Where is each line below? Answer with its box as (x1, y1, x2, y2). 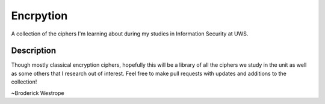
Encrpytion (11, 9, 68, 22)
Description (11, 46, 57, 56)
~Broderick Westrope (11, 89, 64, 96)
